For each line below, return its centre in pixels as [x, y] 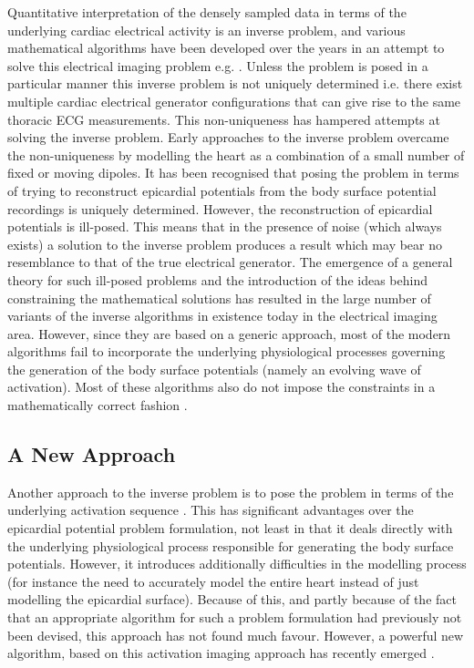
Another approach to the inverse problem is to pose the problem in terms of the [231, 492]
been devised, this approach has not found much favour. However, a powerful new [236, 635]
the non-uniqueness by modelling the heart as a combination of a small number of [236, 154]
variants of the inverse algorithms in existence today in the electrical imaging [222, 316]
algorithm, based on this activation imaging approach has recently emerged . [221, 653]
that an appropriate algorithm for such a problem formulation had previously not [235, 617]
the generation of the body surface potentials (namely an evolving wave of [214, 369]
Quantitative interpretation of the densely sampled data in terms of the [207, 12]
